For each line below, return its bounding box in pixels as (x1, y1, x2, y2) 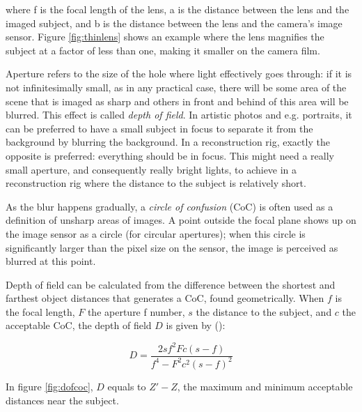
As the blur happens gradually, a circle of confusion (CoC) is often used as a (6, 199, 333, 213)
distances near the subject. (6, 392, 119, 407)
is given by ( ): (166, 318, 226, 333)
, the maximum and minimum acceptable (177, 379, 353, 393)
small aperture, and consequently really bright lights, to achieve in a (6, 162, 297, 176)
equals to (107, 379, 146, 393)
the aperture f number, (87, 304, 185, 319)
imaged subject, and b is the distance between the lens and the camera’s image (6, 15, 343, 30)
